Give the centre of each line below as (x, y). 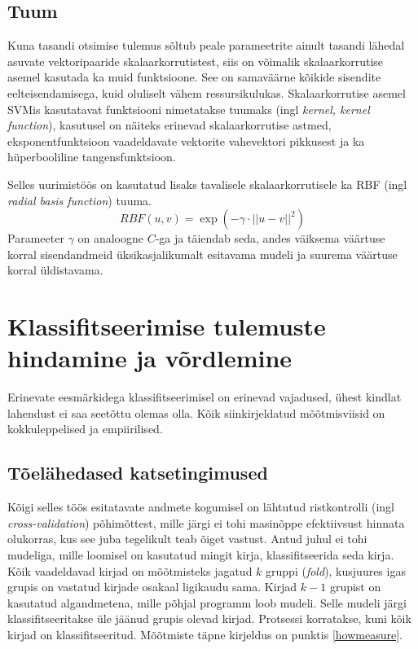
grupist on (355, 587)
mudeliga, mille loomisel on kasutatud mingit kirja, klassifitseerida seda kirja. (201, 555)
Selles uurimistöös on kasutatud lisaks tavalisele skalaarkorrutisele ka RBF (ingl (207, 184)
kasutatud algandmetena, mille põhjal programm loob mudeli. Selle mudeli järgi (207, 602)
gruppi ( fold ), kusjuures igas (336, 570)
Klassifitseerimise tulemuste (167, 326)
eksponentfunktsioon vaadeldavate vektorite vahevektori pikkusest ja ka (186, 140)
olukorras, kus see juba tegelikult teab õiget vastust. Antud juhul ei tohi (187, 539)
